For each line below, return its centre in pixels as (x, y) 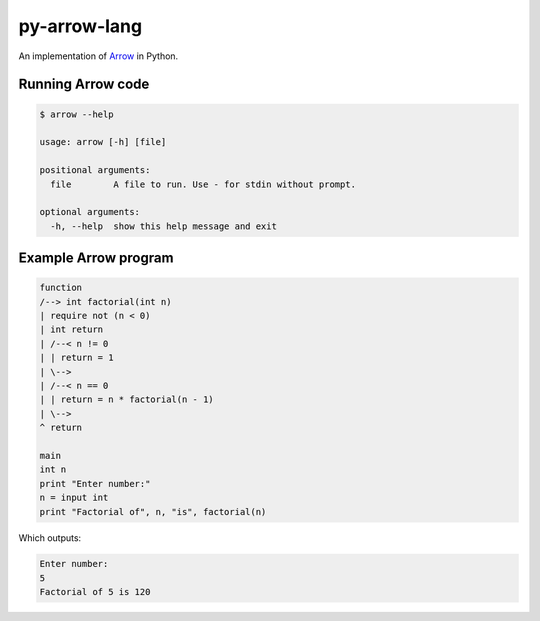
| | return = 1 (76, 358)
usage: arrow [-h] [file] (103, 142)
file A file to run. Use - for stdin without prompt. (203, 184)
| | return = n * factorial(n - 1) (126, 399)
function (61, 288)
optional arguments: (89, 212)
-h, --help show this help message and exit (163, 226)
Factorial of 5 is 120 (95, 592)
